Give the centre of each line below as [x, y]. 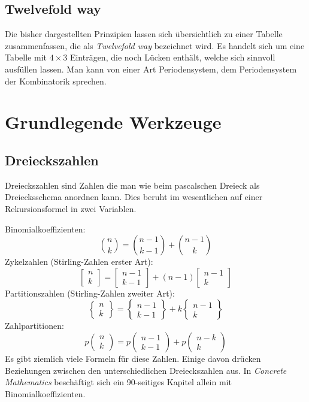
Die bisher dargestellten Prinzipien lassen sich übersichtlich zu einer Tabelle [144, 34]
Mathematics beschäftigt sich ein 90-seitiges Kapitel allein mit [118, 382]
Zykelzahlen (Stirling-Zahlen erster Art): [79, 262]
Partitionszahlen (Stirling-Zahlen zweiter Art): [90, 293]
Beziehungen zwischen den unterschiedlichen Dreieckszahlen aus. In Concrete [146, 370]
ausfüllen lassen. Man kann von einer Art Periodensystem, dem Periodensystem [151, 69]
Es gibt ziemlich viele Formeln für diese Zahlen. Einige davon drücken [133, 358]
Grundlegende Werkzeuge [113, 122]
